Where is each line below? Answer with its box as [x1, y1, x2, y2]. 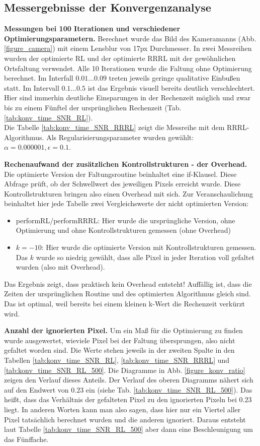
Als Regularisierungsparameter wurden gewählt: [46, 132, 194, 142]
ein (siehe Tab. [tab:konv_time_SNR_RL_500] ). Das [85, 384, 252, 395]
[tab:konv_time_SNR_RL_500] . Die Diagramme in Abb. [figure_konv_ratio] [4, 364, 245, 375]
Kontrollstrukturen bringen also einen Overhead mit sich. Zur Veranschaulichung [4, 188, 253, 199]
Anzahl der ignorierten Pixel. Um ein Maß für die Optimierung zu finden [4, 325, 243, 336]
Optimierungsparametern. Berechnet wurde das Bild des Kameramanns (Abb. [4, 33, 256, 43]
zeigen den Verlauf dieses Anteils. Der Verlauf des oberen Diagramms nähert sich [4, 374, 253, 385]
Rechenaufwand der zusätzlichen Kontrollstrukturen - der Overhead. [4, 158, 247, 169]
